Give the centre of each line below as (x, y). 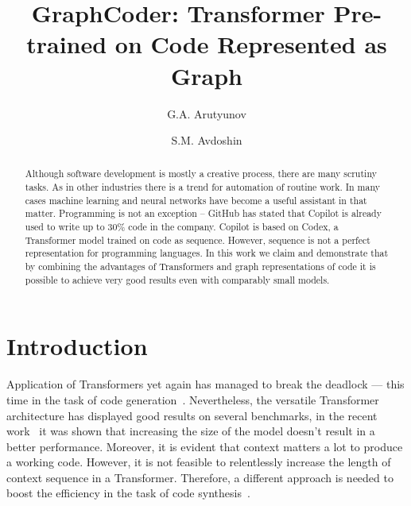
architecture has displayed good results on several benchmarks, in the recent (192, 415)
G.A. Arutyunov (207, 113)
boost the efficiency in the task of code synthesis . (128, 493)
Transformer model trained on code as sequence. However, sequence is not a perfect (198, 239)
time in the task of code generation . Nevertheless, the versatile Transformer (193, 399)
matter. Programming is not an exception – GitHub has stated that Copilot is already (204, 213)
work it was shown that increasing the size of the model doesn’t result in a (191, 431)
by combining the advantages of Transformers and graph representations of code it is (200, 267)
